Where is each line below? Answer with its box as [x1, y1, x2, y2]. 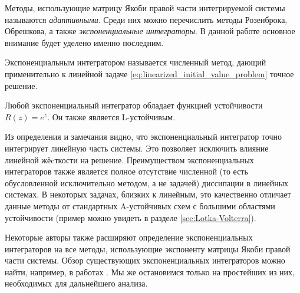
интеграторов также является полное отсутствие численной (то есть [5, 165, 248, 177]
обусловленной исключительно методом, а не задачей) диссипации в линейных [5, 176, 289, 189]
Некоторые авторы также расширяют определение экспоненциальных [5, 231, 253, 243]
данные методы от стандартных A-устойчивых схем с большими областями [5, 199, 275, 212]
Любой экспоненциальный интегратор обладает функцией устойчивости [5, 99, 263, 111]
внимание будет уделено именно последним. [5, 36, 164, 48]
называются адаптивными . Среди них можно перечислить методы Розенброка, [5, 13, 288, 25]
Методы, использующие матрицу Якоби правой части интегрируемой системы [5, 2, 285, 14]
